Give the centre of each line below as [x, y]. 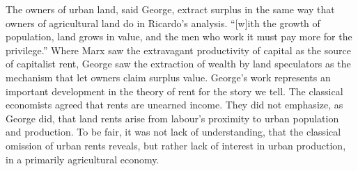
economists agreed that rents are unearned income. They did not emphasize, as [174, 105]
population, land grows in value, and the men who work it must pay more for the [179, 36]
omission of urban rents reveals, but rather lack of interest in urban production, [176, 145]
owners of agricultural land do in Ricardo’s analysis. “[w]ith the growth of [163, 23]
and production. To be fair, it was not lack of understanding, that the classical [173, 132]
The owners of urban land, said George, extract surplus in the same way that [170, 9]
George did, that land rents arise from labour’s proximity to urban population [172, 118]
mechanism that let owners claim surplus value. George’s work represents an [168, 77]
